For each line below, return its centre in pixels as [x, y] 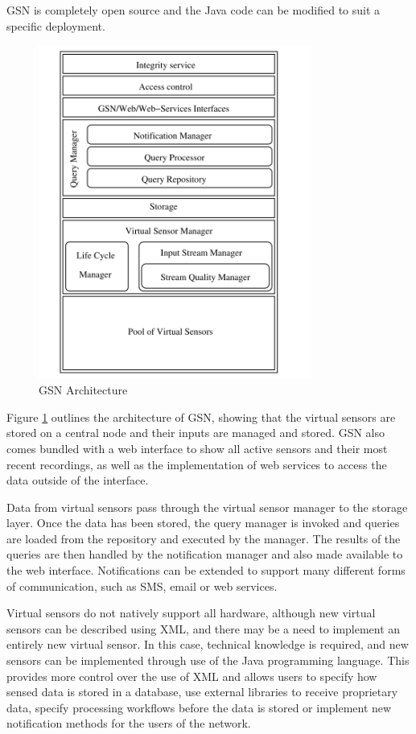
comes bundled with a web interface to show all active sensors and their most [197, 448]
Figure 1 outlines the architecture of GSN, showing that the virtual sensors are [201, 416]
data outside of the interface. [78, 480]
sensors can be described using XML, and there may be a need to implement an [204, 628]
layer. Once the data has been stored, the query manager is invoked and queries [203, 523]
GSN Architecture [83, 390]
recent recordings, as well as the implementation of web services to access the [197, 464]
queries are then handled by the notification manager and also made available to [205, 554]
